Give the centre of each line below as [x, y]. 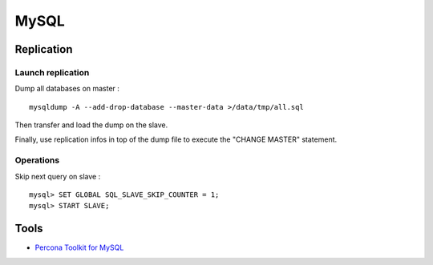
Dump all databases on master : [67, 89]
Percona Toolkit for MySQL [79, 247]
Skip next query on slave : [58, 176]
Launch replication [52, 72]
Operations [37, 160]
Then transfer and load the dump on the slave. [91, 125]
